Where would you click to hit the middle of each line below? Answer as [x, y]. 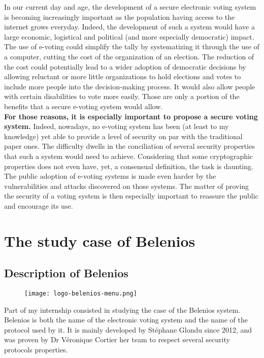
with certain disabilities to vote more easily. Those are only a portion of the [122, 96]
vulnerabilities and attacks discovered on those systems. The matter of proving [127, 186]
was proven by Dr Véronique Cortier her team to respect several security [117, 339]
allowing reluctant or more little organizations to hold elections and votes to [123, 76]
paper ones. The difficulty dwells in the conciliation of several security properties [129, 146]
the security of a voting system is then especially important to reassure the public [131, 196]
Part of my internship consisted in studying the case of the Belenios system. [122, 310]
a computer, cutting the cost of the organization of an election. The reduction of [129, 56]
